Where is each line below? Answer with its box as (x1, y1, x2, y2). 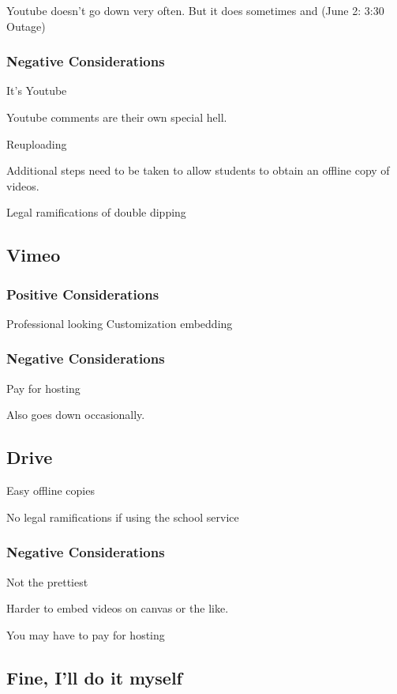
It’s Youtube (6, 82, 67, 99)
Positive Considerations (6, 284, 159, 304)
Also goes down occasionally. (6, 406, 145, 423)
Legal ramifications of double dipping (6, 204, 186, 221)
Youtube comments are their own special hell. (6, 109, 227, 125)
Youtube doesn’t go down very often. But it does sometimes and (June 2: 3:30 (6, 2, 384, 18)
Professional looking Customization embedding (6, 315, 233, 331)
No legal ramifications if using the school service (6, 508, 239, 525)
